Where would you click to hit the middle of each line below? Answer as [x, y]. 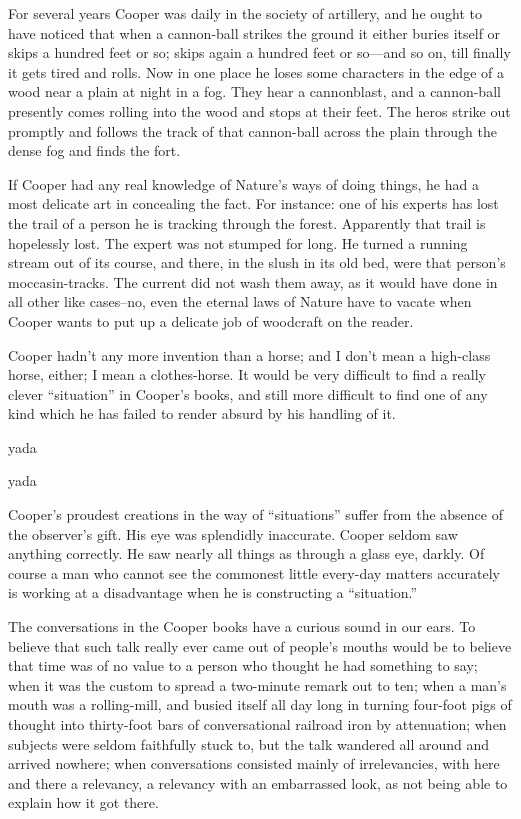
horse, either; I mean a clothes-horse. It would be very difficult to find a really [247, 374]
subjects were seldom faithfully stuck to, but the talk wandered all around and [249, 743]
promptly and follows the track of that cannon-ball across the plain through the [252, 130]
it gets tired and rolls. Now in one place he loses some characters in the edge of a [256, 71]
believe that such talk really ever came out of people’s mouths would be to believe [260, 645]
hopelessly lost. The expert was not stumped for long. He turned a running [238, 242]
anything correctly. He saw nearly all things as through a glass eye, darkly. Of [246, 553]
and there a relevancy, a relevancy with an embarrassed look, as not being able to [258, 782]
